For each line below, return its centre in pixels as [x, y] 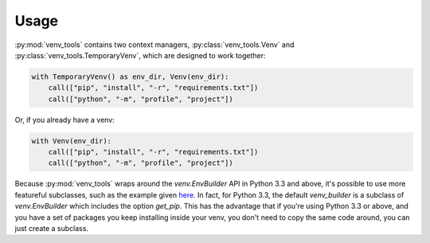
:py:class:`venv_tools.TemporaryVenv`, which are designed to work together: [140, 55]
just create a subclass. [52, 228]
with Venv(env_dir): [71, 141]
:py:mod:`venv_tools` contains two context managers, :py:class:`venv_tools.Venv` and [154, 45]
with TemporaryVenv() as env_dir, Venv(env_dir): [130, 76]
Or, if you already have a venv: [64, 120]
